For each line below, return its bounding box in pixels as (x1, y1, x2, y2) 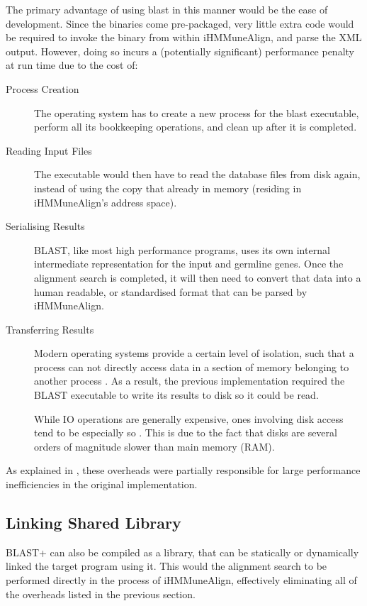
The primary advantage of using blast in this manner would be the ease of (6, 2, 328, 16)
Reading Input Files (6, 143, 92, 158)
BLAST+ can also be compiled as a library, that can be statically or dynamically (6, 544, 359, 559)
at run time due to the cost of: (6, 57, 138, 72)
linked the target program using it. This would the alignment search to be (6, 558, 327, 573)
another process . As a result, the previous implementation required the (34, 373, 345, 388)
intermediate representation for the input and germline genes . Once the (34, 256, 344, 271)
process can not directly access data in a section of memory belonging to (34, 359, 349, 374)
